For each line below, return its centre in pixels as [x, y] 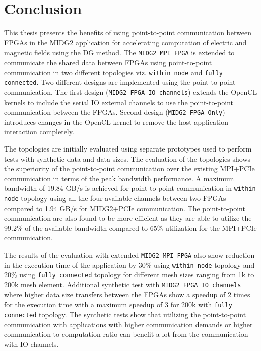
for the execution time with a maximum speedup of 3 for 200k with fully [118, 304]
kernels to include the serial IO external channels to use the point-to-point [119, 102]
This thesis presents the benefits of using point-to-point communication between [128, 33]
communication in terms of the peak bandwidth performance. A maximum [119, 178]
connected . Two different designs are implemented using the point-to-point [120, 82]
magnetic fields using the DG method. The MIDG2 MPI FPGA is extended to [119, 52]
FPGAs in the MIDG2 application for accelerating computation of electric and [125, 42]
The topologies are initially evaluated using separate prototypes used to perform [128, 148]
